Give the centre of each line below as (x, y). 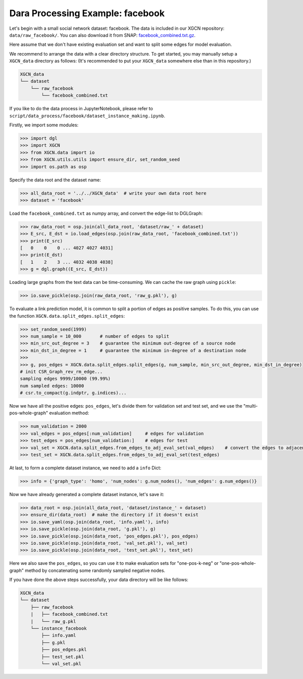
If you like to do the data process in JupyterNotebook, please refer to (81, 109)
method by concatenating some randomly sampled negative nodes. (95, 570)
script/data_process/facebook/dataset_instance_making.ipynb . (87, 116)
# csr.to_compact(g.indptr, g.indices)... (73, 393)
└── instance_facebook (59, 628)
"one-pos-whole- (238, 563)
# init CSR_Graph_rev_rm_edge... (61, 372)
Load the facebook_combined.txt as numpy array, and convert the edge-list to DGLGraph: (106, 213)
